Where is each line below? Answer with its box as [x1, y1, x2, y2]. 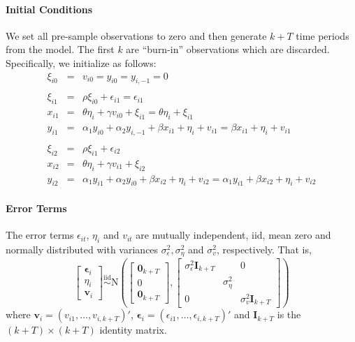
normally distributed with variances [6, 242, 159, 257]
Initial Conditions [6, 1, 93, 16]
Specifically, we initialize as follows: [6, 55, 157, 70]
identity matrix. [99, 322, 167, 337]
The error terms [6, 228, 74, 242]
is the [277, 307, 301, 322]
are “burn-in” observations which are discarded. [126, 42, 330, 57]
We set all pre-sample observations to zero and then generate [6, 28, 267, 43]
